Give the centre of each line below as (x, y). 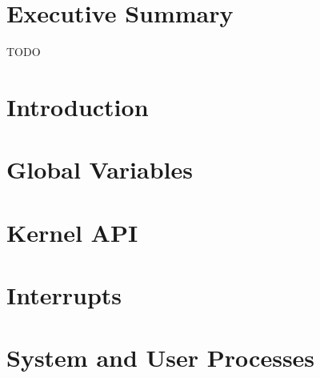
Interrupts (64, 295)
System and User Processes (161, 358)
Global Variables (100, 169)
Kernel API (72, 232)
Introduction (78, 106)
